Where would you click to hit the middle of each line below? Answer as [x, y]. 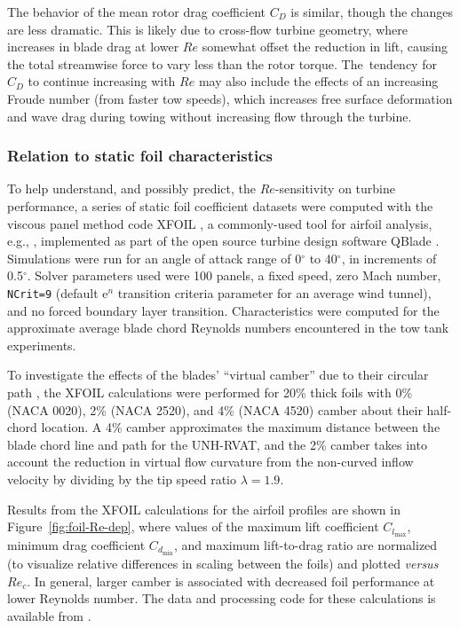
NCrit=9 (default [53, 292]
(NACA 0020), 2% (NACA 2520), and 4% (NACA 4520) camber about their [215, 409]
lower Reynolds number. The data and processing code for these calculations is [222, 598]
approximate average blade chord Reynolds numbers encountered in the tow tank [228, 328]
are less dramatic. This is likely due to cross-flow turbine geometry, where [207, 29]
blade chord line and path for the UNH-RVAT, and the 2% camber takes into [217, 444]
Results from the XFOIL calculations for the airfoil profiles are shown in [204, 509]
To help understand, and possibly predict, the [131, 188]
